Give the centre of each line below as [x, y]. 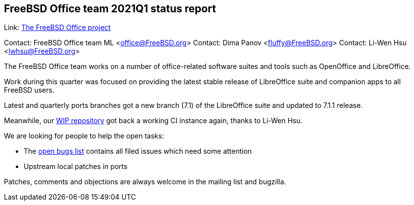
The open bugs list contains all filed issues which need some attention [138, 151]
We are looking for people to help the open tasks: [84, 136]
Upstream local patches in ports [76, 167]
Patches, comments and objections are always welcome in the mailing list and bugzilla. [145, 182]
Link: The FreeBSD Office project [57, 28]
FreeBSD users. [29, 90]
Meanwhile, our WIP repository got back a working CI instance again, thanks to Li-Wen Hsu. [153, 121]
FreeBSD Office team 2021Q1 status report [110, 9]
